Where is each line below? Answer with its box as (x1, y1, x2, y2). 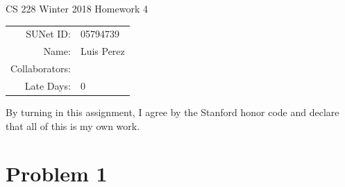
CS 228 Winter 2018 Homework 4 (6, 1, 149, 15)
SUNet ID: (26, 26, 71, 41)
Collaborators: (10, 61, 71, 76)
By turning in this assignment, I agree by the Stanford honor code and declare (6, 104, 339, 119)
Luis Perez (80, 44, 125, 58)
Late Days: (24, 78, 71, 92)
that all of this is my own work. (6, 118, 140, 133)
